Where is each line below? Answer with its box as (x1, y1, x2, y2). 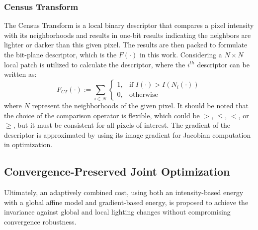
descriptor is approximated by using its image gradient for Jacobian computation (4, 129, 251, 140)
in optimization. (4, 139, 53, 150)
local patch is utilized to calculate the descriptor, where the (4, 59, 185, 69)
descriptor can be (197, 59, 250, 69)
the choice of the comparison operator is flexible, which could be (4, 110, 200, 120)
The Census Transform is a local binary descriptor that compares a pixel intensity (4, 20, 254, 30)
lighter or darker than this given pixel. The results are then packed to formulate (4, 39, 248, 50)
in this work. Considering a (139, 49, 222, 59)
